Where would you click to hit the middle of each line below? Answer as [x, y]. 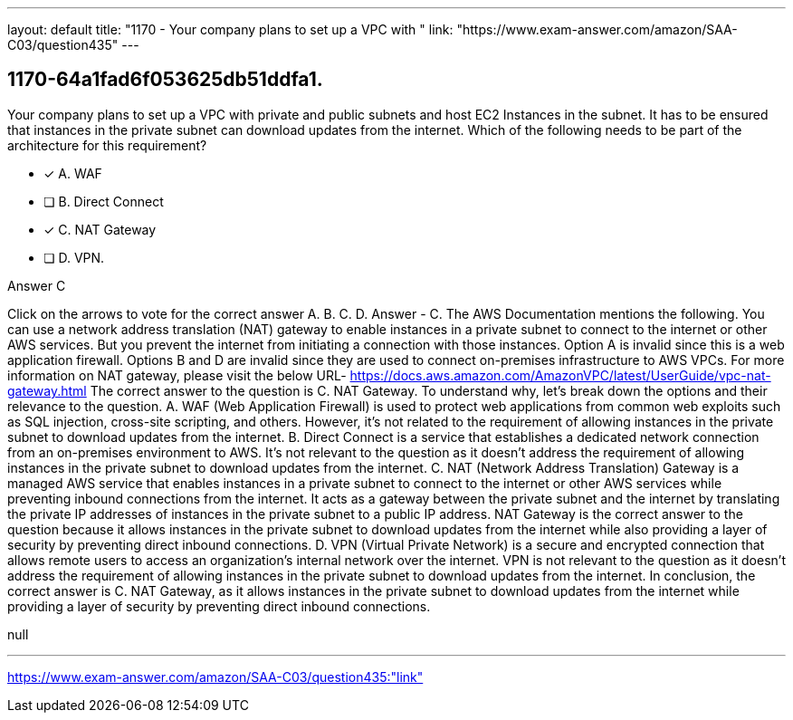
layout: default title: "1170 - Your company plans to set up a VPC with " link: [230, 29]
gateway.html [47, 390]
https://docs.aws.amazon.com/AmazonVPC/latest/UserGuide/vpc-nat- [560, 375]
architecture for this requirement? [107, 145]
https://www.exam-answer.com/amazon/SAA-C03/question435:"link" [215, 677]
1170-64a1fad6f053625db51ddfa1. [165, 80]
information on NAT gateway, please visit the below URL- [177, 375]
